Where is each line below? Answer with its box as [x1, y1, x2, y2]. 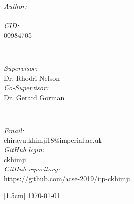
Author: [4, 1, 27, 11]
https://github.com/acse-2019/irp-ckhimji [4, 173, 130, 183]
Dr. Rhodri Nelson [4, 72, 60, 83]
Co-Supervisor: [4, 82, 49, 93]
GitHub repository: [4, 164, 60, 174]
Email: [4, 125, 24, 135]
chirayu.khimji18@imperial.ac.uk [4, 135, 102, 145]
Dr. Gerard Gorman [4, 92, 65, 102]
